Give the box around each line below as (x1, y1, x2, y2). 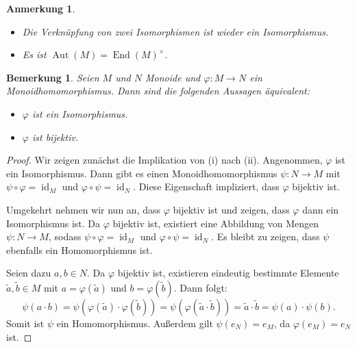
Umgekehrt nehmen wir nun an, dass (6, 202, 161, 216)
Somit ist (6, 316, 45, 330)
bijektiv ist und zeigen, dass (173, 202, 290, 216)
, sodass (48, 229, 82, 244)
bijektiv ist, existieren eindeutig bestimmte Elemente (117, 266, 339, 280)
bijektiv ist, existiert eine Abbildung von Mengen (112, 216, 319, 230)
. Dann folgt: (173, 280, 227, 294)
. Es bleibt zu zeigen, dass (211, 229, 320, 244)
